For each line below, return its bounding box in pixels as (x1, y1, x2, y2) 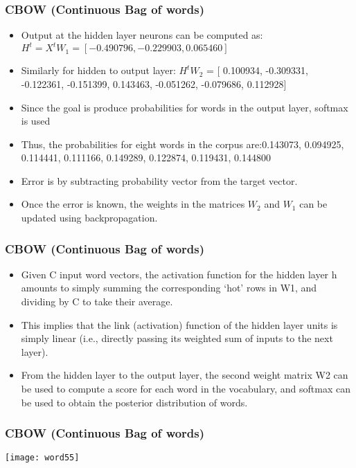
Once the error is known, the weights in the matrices (21, 197, 245, 211)
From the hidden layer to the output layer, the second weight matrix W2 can (21, 368, 348, 382)
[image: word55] (5, 453, 80, 463)
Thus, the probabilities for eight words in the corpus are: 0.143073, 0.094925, (21, 136, 344, 151)
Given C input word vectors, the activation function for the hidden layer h (21, 267, 337, 281)
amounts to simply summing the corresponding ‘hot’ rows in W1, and (21, 280, 317, 295)
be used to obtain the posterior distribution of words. (21, 395, 248, 409)
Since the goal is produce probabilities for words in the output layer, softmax (21, 100, 348, 114)
